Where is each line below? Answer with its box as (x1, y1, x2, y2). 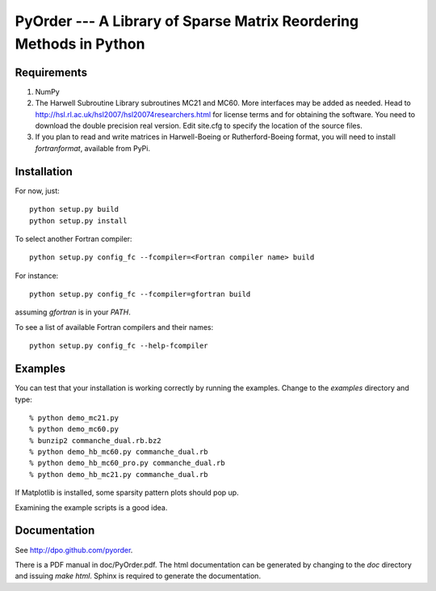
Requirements (15, 65, 88, 79)
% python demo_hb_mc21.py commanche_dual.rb (29, 470, 209, 479)
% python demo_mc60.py (29, 424, 119, 434)
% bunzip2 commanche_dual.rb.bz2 (29, 436, 161, 445)
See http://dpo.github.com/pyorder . (15, 545, 133, 555)
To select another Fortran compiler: (15, 234, 132, 243)
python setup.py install (29, 216, 128, 226)
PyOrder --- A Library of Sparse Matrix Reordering (15, 12, 359, 30)
